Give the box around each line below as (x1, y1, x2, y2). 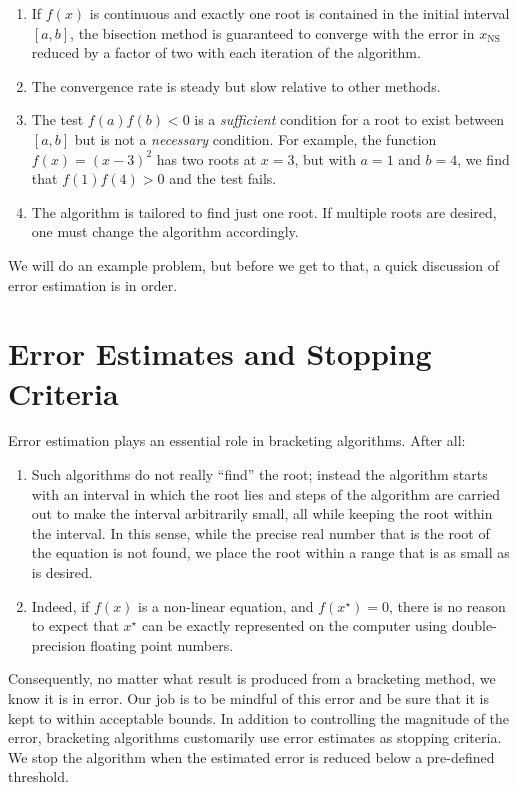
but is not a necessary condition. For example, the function (74, 128, 437, 149)
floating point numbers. (90, 634, 234, 655)
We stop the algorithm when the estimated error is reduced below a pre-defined (8, 746, 495, 767)
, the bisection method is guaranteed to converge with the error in (70, 22, 475, 43)
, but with (294, 148, 356, 169)
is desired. (31, 562, 93, 582)
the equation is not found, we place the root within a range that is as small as (31, 542, 510, 563)
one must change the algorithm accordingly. (31, 221, 299, 242)
